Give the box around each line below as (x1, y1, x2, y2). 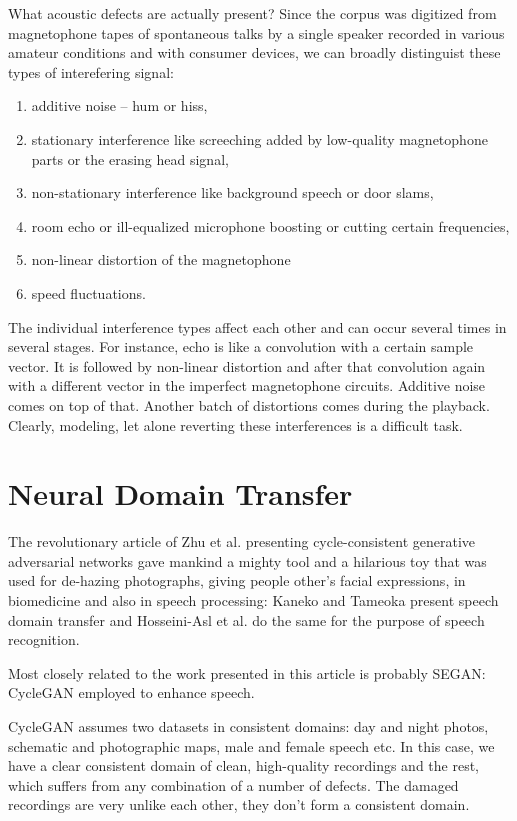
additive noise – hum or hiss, (31, 95, 208, 116)
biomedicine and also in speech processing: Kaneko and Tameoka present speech (8, 590, 499, 610)
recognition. (8, 629, 80, 650)
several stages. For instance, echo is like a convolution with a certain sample (8, 336, 474, 357)
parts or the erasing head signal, (31, 148, 229, 169)
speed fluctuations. (31, 282, 146, 303)
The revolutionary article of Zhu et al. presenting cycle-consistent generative (8, 531, 476, 552)
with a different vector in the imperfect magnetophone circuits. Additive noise (8, 375, 486, 396)
